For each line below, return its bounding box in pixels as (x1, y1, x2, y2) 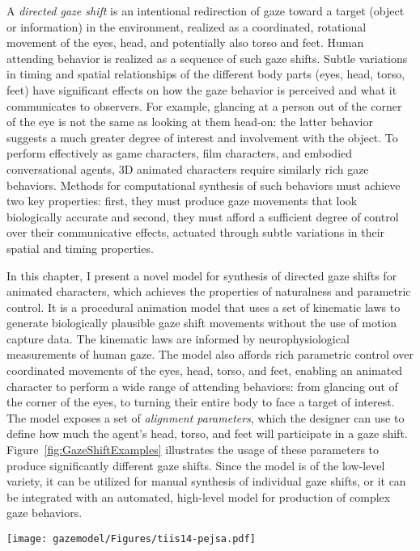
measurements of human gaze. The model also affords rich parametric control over (6, 346, 414, 363)
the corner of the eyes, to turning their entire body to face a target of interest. (6, 393, 395, 410)
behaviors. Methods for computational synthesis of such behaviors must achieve (6, 176, 401, 193)
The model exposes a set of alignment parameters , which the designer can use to (6, 409, 405, 426)
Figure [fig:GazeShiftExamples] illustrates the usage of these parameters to (6, 441, 380, 458)
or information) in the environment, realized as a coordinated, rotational (6, 18, 367, 35)
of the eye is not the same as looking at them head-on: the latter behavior (6, 113, 373, 130)
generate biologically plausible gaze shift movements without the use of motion (6, 314, 397, 331)
